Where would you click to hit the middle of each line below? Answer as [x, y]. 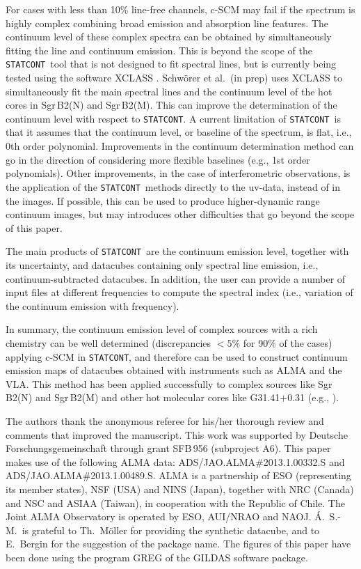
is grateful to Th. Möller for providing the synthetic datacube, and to [171, 530]
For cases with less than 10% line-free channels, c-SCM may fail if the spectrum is [180, 9]
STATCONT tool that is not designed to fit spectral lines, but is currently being [171, 64]
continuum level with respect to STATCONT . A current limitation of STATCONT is [173, 118]
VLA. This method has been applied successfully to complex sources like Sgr [169, 383]
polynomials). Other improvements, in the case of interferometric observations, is [178, 173]
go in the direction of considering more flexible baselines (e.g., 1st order [158, 159]
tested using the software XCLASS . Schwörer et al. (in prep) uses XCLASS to [174, 78]
